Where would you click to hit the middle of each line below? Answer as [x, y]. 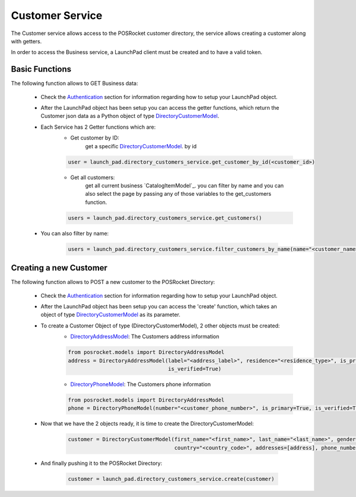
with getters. [26, 41]
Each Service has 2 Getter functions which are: [98, 127]
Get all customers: [93, 177]
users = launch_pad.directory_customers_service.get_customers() [165, 218]
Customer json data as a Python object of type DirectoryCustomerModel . [130, 116]
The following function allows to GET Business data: [74, 84]
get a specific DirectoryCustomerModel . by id [141, 146]
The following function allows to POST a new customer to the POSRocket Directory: [113, 282]
